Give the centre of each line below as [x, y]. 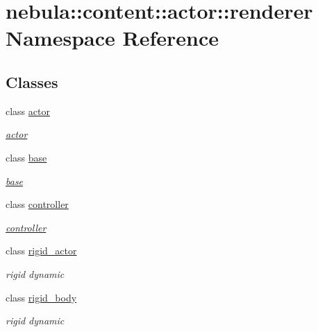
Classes [32, 81]
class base [26, 157]
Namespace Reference [112, 38]
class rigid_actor [41, 251]
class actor [28, 111]
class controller [37, 204]
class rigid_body [41, 297]
